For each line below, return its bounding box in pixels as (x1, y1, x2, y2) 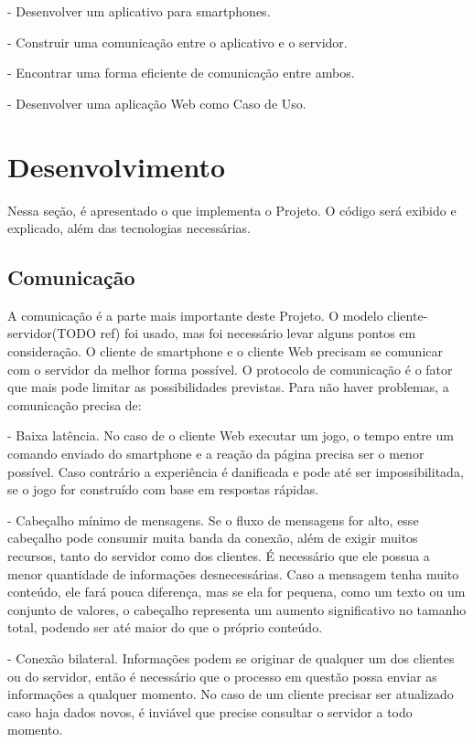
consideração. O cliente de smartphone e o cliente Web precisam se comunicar (7, 342, 443, 361)
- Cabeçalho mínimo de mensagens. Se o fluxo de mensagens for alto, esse (7, 510, 419, 529)
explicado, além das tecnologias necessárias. (7, 218, 251, 238)
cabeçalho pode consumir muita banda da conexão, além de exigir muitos (7, 528, 418, 547)
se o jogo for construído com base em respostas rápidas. (7, 480, 319, 499)
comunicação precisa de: (7, 395, 142, 414)
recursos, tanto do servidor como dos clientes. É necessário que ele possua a (7, 546, 430, 566)
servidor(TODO (7, 323, 96, 343)
